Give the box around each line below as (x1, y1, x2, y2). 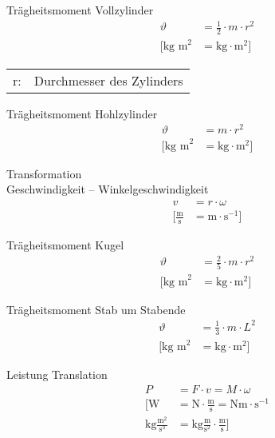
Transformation (6, 165, 82, 181)
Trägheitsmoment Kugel (6, 236, 124, 253)
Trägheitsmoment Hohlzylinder (6, 105, 158, 121)
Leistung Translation (6, 366, 108, 383)
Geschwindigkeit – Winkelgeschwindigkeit (6, 181, 209, 197)
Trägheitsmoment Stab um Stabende (6, 301, 186, 317)
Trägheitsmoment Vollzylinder (6, 2, 154, 18)
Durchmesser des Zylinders (33, 70, 183, 90)
